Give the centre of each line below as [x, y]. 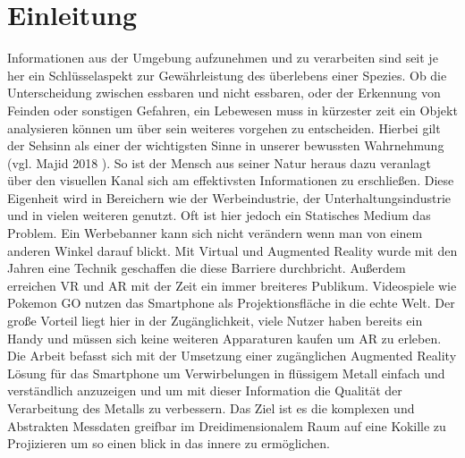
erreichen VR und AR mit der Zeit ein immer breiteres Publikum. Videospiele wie [232, 285]
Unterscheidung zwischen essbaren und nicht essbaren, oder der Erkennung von [224, 93]
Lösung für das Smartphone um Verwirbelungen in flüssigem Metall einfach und [226, 373]
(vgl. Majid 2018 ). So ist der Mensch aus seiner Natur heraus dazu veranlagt [219, 162]
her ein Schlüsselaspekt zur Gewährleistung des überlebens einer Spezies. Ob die [227, 75]
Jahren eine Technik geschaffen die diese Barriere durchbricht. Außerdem [207, 268]
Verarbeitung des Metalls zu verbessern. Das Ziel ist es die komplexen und [211, 408]
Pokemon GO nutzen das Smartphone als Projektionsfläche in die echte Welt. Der [231, 303]
